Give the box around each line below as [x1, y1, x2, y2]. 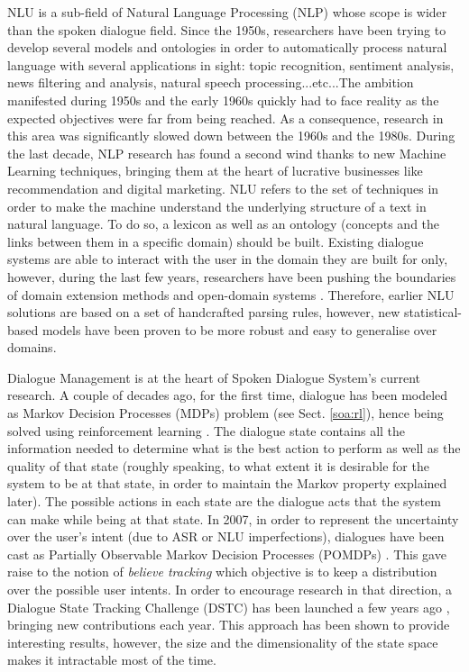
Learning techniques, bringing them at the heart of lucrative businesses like [7, 161, 423, 180]
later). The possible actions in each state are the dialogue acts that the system [7, 492, 441, 511]
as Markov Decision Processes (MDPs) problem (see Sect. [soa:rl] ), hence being [7, 404, 444, 422]
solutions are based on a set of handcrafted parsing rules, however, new [7, 303, 400, 322]
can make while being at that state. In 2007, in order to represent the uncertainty [7, 509, 459, 528]
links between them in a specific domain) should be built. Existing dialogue [7, 232, 424, 250]
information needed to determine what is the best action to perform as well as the [7, 439, 461, 458]
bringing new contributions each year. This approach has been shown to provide [7, 615, 450, 634]
